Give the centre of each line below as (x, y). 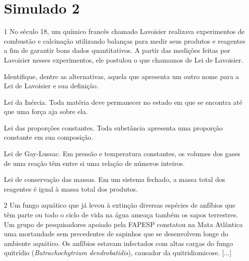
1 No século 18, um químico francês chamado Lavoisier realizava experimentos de (124, 31)
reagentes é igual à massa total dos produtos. (71, 188)
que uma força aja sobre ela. (46, 111)
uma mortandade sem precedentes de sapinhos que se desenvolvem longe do (116, 234)
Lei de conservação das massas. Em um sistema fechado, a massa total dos (115, 179)
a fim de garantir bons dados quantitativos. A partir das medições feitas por (117, 50)
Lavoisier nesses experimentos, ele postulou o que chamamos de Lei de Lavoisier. (124, 59)
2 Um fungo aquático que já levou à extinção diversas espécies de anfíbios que (120, 205)
